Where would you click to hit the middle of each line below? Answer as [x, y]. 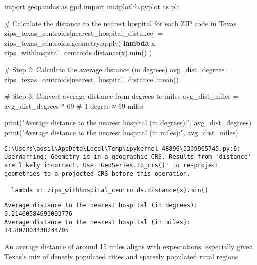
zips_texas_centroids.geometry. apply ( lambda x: [81, 42]
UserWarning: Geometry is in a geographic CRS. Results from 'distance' [128, 157]
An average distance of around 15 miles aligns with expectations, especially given [129, 247]
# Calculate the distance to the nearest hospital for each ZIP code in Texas [120, 23]
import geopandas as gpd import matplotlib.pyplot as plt [92, 6]
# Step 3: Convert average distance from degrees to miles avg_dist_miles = [121, 96]
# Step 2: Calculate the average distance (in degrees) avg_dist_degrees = [118, 69]
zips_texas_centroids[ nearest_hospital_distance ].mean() [92, 79]
